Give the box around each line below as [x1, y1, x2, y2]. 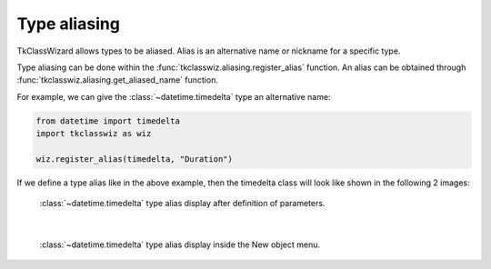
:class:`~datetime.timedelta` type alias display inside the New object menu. [39, 239, 321, 250]
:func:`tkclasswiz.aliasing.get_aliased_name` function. [16, 75, 218, 85]
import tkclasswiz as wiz [35, 128, 152, 139]
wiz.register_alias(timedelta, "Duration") [35, 154, 234, 164]
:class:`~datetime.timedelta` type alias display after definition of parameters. [39, 198, 326, 209]
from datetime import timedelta [35, 115, 181, 126]
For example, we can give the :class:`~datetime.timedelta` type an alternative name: [16, 91, 331, 102]
